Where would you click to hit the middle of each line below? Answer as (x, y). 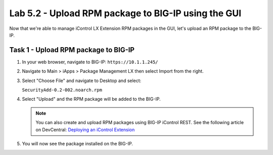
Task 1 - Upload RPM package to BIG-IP (72, 50)
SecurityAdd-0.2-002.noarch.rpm (62, 90)
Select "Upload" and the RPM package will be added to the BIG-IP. (92, 99)
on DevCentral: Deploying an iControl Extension (85, 130)
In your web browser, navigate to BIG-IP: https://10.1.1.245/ (90, 62)
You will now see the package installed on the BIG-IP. (78, 143)
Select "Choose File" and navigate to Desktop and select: (82, 81)
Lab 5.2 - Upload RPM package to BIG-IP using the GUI (125, 13)
